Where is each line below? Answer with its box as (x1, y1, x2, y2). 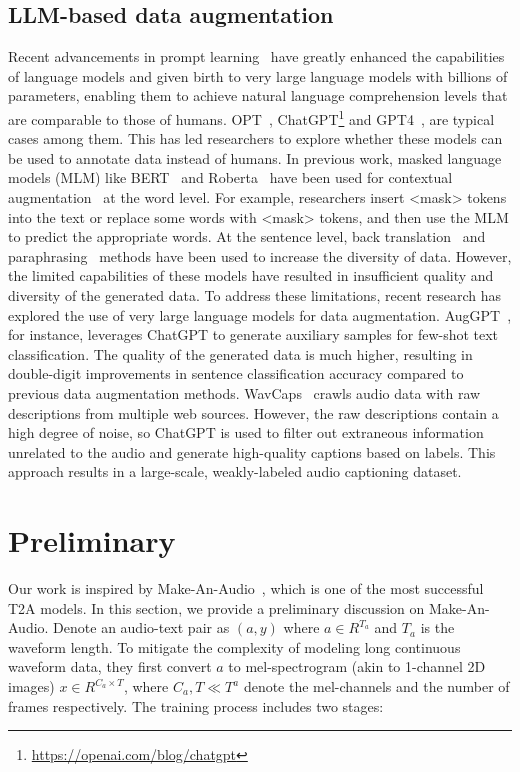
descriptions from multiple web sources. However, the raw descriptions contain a (8, 402, 499, 423)
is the (420, 617, 455, 638)
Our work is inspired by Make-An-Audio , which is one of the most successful (8, 578, 484, 599)
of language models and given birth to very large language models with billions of (8, 65, 508, 86)
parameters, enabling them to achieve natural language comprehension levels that (8, 85, 508, 106)
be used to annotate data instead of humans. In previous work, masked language (8, 147, 502, 168)
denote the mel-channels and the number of (243, 676, 510, 697)
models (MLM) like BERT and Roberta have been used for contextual (8, 167, 453, 188)
